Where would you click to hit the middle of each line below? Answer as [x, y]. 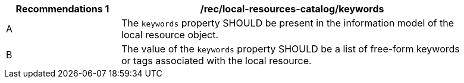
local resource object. [170, 35]
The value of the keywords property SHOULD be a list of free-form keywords [291, 49]
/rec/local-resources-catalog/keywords [292, 9]
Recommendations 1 [62, 9]
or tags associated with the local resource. [217, 61]
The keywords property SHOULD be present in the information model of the [288, 23]
